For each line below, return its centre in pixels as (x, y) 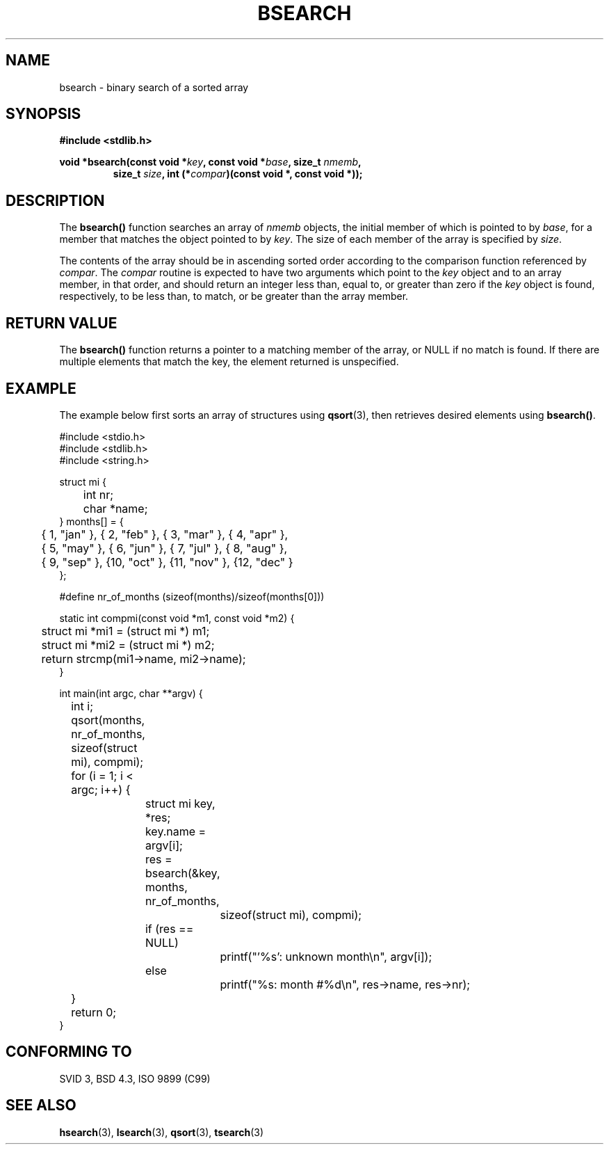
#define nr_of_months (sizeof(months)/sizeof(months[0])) (192, 596)
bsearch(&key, (182, 873)
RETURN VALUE (62, 323)
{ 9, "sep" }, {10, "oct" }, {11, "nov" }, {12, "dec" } (167, 562)
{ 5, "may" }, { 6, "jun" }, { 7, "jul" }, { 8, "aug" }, (164, 548)
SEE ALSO (41, 1105)
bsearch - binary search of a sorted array (154, 87)
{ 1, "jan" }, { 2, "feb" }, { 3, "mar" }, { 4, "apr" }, (165, 534)
